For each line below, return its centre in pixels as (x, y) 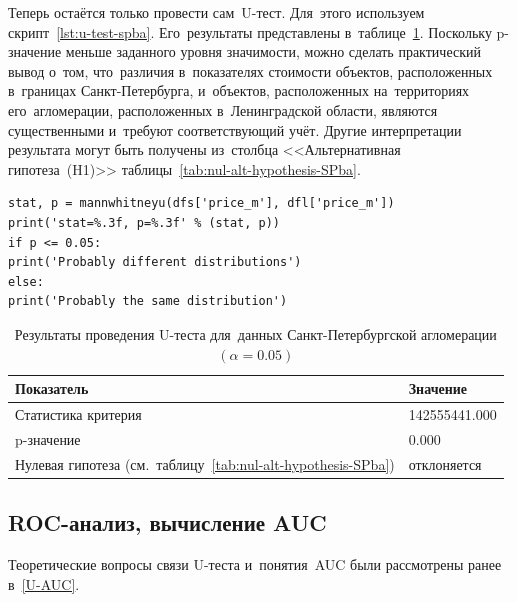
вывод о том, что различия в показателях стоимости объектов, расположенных (250, 70)
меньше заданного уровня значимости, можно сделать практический (273, 51)
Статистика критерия (78, 413)
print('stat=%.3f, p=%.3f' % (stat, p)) (144, 222)
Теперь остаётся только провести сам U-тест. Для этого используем (216, 12)
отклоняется (445, 463)
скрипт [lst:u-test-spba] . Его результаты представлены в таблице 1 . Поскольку (250, 31)
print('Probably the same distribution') (148, 301)
